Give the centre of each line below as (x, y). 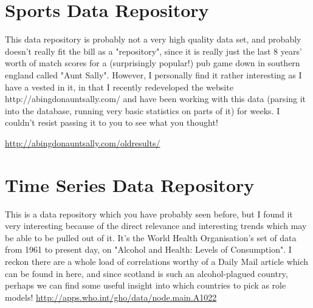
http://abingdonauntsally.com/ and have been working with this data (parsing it (156, 99)
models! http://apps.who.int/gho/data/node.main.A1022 (111, 297)
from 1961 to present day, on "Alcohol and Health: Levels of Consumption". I (148, 249)
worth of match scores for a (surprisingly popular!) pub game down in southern (153, 63)
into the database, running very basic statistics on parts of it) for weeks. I (143, 110)
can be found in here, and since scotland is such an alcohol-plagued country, (146, 273)
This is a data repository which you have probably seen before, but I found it (149, 214)
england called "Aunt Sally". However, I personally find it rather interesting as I (153, 74)
